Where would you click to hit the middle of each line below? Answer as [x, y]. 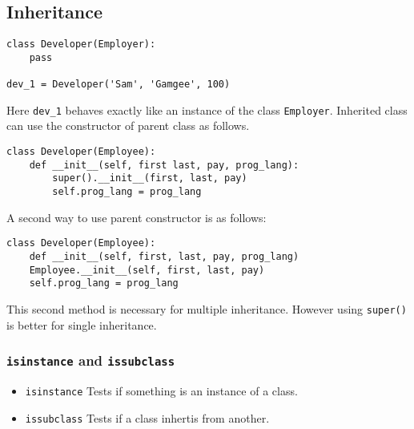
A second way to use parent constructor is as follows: [137, 217]
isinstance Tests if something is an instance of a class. [161, 390]
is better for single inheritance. [82, 324]
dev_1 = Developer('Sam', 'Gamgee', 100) [119, 85]
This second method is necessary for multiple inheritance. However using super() [207, 308]
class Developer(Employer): [81, 45]
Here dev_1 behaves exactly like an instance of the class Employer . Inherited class [207, 109]
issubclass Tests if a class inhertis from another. [147, 417]
